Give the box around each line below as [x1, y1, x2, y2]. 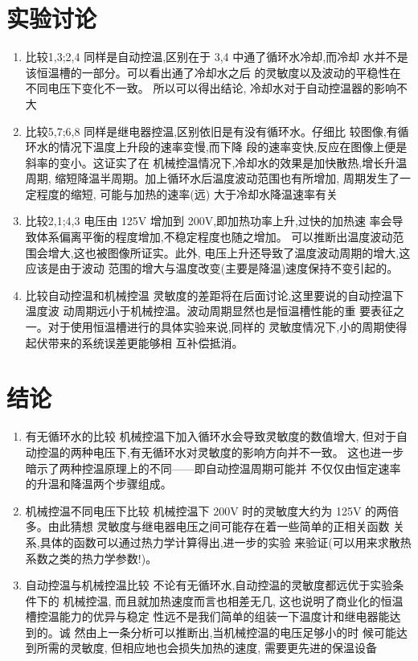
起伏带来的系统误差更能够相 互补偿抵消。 [25, 334, 244, 351]
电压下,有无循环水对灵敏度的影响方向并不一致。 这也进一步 [92, 443, 404, 460]
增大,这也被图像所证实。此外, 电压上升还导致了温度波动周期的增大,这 [47, 244, 411, 261]
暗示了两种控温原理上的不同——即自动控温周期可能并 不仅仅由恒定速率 [25, 459, 401, 476]
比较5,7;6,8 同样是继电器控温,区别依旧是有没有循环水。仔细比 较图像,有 [25, 122, 398, 139]
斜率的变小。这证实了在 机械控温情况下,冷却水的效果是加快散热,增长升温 [25, 154, 408, 170]
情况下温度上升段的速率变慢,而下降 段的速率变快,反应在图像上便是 [59, 138, 408, 155]
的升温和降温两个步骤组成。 [25, 475, 172, 492]
